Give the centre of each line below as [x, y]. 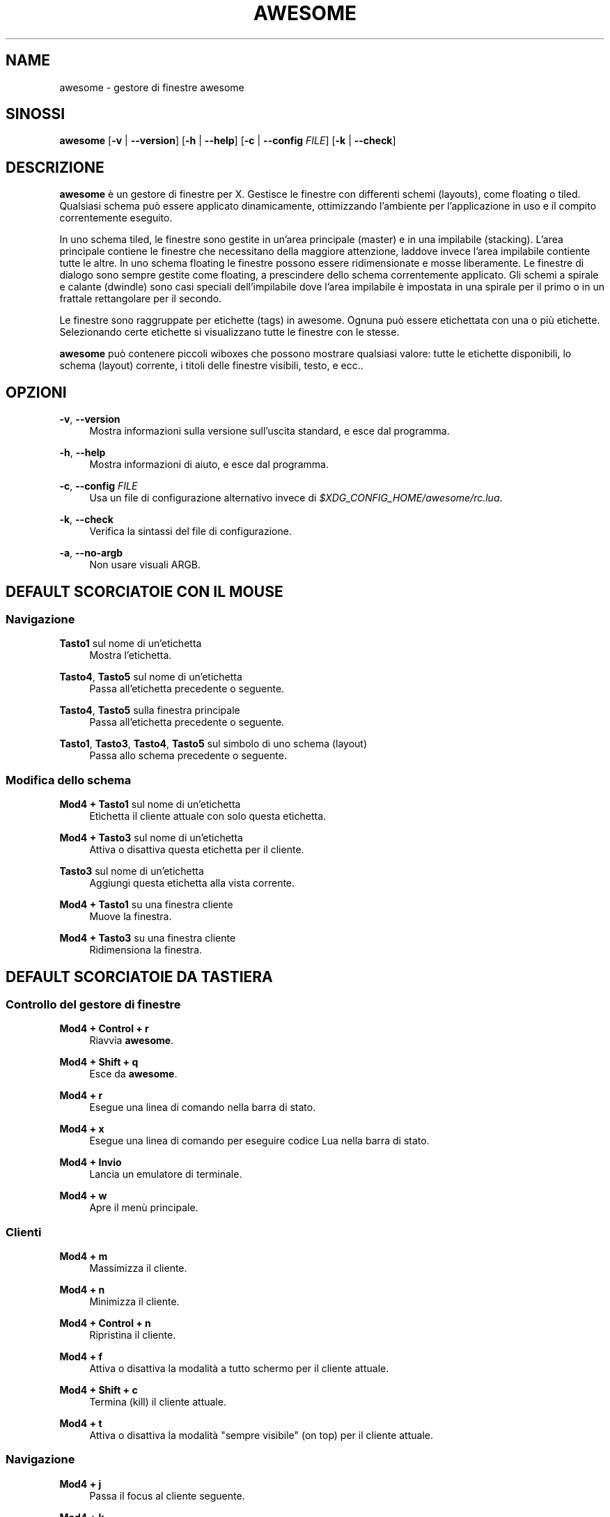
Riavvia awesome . [132, 1041]
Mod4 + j [80, 1484]
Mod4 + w [83, 1196]
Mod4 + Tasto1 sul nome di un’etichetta [150, 804]
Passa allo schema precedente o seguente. [188, 756]
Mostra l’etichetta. [131, 655]
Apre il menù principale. [144, 1208]
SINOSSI [36, 114]
